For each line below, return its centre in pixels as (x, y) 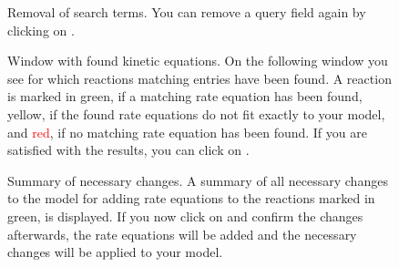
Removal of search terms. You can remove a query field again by (187, 12)
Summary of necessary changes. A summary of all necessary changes (198, 180)
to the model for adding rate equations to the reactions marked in (191, 198)
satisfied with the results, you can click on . (128, 150)
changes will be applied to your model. (115, 252)
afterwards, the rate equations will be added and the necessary (182, 234)
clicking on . (41, 30)
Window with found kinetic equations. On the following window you (198, 61)
